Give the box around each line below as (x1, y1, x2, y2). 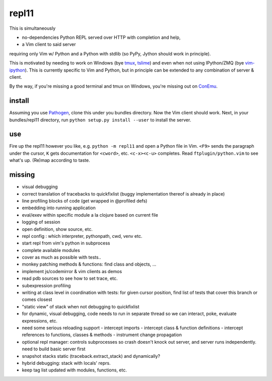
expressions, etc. (22, 317, 58, 324)
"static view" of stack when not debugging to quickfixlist (22, 303, 140, 309)
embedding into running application (22, 205, 96, 211)
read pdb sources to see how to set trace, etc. (22, 275, 118, 282)
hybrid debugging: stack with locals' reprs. (22, 360, 111, 366)
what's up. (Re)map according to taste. (9, 157, 90, 163)
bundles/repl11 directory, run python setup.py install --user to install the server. (9, 116, 191, 123)
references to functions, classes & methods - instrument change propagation (22, 332, 182, 338)
